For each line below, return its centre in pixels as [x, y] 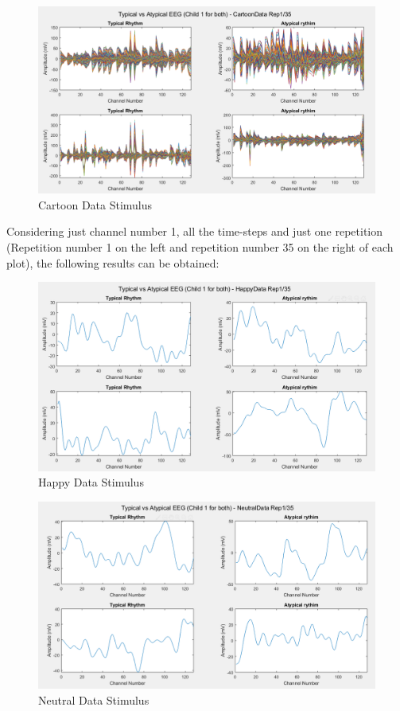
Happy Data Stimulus [91, 482]
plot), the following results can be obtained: [113, 262]
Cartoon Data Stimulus [95, 204]
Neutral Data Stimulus [94, 699]
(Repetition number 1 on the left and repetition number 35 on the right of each [200, 246]
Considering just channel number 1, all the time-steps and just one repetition [195, 231]
